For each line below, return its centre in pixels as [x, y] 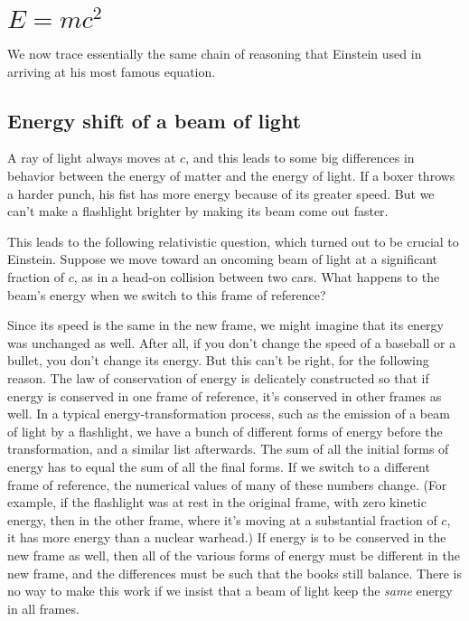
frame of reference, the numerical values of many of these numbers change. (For [227, 484]
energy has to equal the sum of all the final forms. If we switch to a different [219, 466]
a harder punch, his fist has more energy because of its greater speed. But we [221, 193]
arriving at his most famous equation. [112, 71]
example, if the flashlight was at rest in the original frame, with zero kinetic [217, 502]
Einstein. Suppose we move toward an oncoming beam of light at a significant [223, 259]
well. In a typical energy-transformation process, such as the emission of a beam [229, 414]
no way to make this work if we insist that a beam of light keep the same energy [230, 591]
